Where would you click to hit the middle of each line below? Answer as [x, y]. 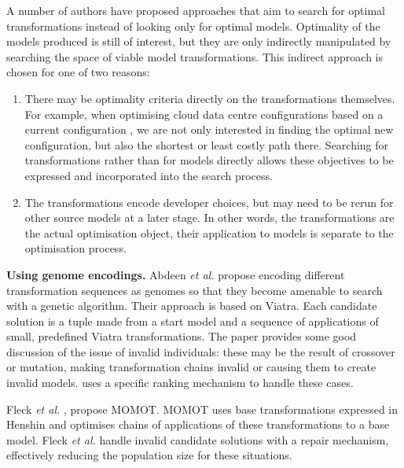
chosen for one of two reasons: [78, 72]
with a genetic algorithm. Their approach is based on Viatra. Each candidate [192, 306]
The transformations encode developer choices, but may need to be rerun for [209, 202]
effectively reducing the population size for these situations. [149, 455]
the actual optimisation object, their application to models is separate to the [209, 232]
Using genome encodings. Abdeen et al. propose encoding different [176, 274]
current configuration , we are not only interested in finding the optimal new [209, 129]
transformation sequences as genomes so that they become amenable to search [195, 290]
